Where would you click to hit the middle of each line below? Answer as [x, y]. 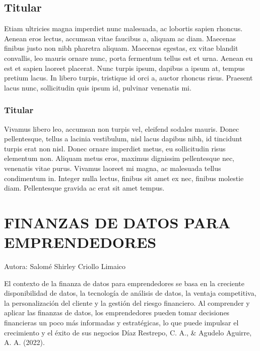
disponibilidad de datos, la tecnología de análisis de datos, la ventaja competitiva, [130, 293]
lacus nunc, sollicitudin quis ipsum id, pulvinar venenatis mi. [98, 87]
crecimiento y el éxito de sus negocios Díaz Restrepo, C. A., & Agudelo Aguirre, [128, 332]
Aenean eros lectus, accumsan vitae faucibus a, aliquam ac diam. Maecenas [120, 38]
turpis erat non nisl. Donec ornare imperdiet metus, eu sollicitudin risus [115, 148]
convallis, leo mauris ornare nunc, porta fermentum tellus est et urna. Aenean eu [128, 58]
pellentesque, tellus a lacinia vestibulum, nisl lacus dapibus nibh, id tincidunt [123, 139]
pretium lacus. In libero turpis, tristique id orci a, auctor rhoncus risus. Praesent [128, 78]
